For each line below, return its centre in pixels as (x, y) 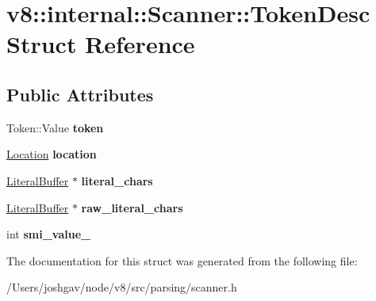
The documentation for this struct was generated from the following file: (182, 260)
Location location (52, 154)
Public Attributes (80, 94)
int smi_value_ (49, 234)
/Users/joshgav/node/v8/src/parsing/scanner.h (122, 287)
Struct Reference (101, 44)
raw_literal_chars (132, 207)
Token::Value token (55, 127)
